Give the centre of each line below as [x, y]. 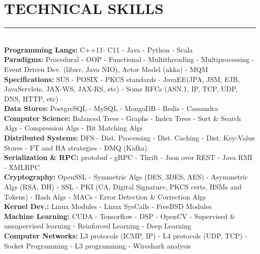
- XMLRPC [22, 167]
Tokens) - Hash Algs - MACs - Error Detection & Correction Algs [105, 196]
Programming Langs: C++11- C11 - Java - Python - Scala [98, 49]
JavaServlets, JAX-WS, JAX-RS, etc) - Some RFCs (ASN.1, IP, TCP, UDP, [121, 89]
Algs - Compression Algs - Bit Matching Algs [73, 128]
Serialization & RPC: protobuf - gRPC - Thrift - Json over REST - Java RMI [128, 157]
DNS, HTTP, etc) [31, 98]
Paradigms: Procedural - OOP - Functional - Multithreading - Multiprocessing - [129, 59]
